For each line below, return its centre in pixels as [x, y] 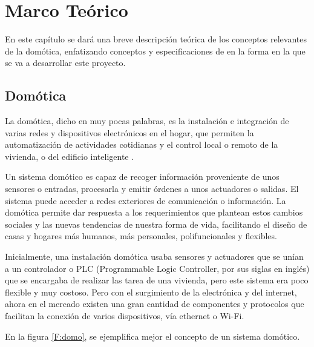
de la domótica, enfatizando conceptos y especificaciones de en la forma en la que [155, 51]
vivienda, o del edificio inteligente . [70, 156]
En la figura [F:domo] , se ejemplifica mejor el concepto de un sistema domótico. [152, 336]
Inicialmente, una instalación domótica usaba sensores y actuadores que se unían [154, 256]
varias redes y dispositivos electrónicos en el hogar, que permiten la [129, 132]
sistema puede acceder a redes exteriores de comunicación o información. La [146, 200]
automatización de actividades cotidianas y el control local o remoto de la [142, 144]
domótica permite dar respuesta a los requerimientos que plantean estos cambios [154, 212]
